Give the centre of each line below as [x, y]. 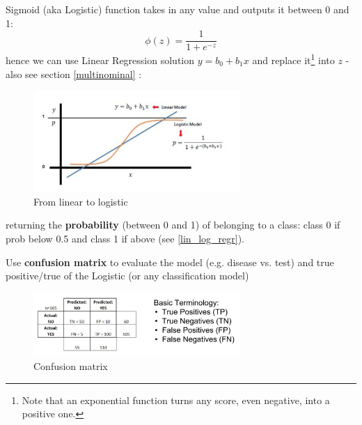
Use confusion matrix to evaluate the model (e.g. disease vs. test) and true [170, 262]
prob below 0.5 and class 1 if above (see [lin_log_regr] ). [125, 239]
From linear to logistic [81, 201]
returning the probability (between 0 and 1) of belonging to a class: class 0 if [173, 225]
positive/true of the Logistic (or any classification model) [127, 276]
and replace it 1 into [293, 59]
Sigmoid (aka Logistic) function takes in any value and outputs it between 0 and [178, 9]
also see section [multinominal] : [74, 74]
